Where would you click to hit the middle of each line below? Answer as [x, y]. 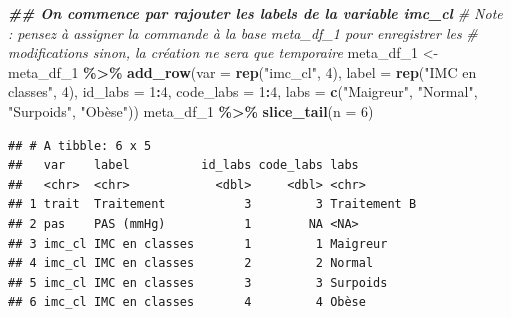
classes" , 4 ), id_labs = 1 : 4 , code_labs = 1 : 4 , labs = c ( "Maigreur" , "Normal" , [243, 91]
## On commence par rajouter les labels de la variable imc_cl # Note [255, 13]
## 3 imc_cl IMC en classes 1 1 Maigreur [198, 243]
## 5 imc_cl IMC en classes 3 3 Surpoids [198, 282]
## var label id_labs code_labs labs [183, 165]
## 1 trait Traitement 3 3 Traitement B [212, 204]
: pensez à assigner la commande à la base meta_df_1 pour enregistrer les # [243, 32]
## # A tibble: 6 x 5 [80, 145]
